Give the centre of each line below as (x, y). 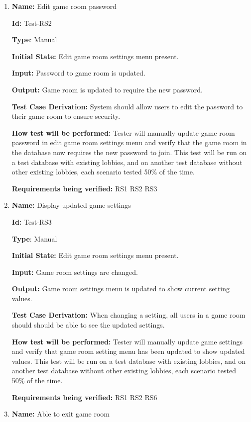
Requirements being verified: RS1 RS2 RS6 (84, 397)
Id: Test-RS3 (32, 221)
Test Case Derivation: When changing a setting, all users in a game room (128, 315)
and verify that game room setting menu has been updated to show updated (128, 351)
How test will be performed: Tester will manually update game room (123, 132)
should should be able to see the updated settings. (88, 325)
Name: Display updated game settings (71, 205)
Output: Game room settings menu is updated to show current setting (121, 289)
